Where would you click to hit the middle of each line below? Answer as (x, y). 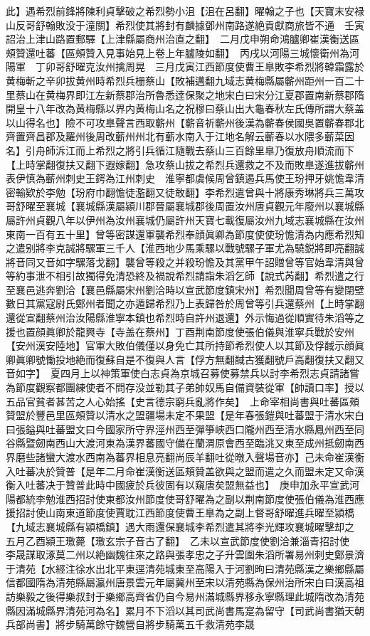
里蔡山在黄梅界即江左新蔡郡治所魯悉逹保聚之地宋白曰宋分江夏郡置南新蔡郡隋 (185, 94)
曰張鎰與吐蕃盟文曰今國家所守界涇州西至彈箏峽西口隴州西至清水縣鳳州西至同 (185, 429)
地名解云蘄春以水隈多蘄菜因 (289, 136)
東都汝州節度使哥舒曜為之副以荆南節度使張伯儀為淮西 (229, 498)
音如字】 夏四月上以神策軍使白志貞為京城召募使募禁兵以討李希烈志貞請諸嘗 (183, 373)
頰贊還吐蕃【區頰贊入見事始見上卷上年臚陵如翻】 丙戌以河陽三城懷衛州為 (178, 52)
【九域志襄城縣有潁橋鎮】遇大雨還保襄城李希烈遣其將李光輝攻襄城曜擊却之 (180, 526)
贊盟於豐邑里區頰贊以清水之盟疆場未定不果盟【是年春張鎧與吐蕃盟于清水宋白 (185, 415)
